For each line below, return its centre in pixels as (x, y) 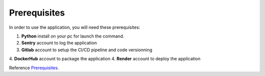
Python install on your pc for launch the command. (73, 36)
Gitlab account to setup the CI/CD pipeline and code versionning (87, 50)
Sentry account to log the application (59, 43)
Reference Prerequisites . (34, 68)
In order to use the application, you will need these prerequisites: (75, 27)
